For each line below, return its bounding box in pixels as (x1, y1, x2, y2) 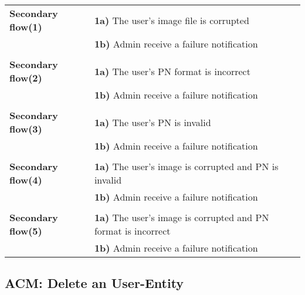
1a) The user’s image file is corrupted (94, 13, 249, 27)
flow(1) (9, 20, 42, 33)
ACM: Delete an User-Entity (5, 274, 184, 292)
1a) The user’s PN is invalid (94, 115, 211, 129)
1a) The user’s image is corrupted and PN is (94, 160, 279, 173)
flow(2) (9, 71, 42, 84)
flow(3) (9, 122, 42, 135)
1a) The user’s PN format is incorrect (94, 64, 250, 78)
